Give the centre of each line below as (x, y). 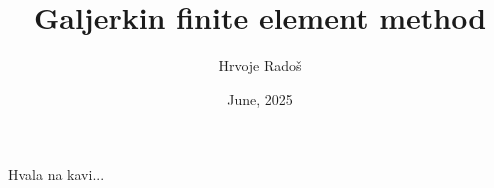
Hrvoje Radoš (260, 65)
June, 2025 (260, 98)
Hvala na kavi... (56, 174)
